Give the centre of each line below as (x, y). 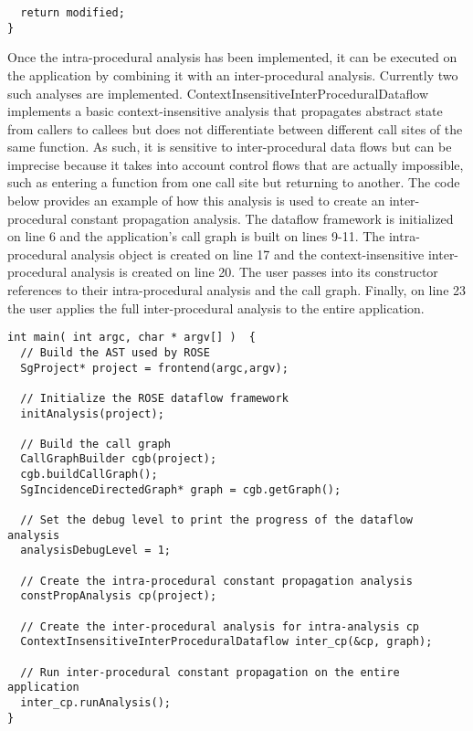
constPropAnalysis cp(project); (119, 596)
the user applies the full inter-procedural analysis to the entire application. (216, 307)
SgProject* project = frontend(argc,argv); (154, 368)
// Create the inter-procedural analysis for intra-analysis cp (220, 626)
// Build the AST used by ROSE (115, 352)
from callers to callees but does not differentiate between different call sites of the (235, 128)
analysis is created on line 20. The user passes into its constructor (254, 272)
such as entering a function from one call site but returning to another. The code (234, 182)
